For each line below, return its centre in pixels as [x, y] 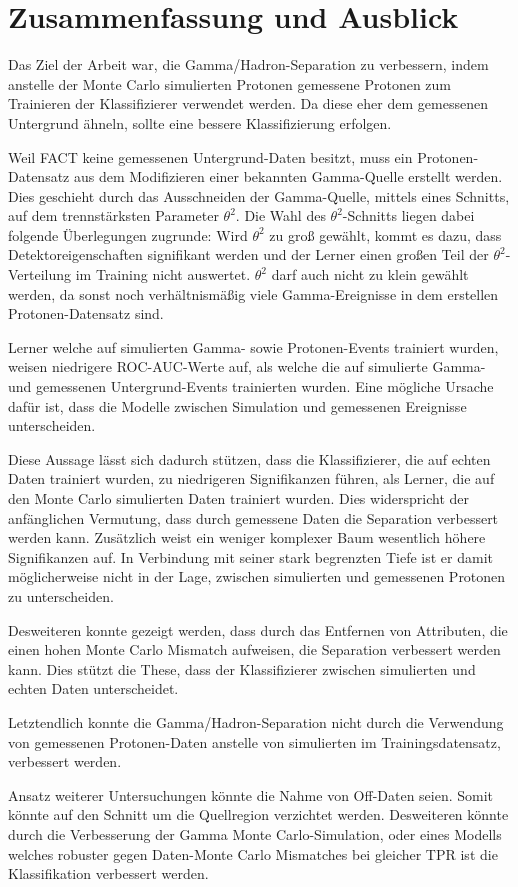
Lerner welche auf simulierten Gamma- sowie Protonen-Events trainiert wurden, [253, 346]
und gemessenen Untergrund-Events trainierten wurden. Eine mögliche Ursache [251, 386]
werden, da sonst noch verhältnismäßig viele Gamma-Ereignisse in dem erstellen [253, 293]
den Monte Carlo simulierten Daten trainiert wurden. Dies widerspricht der [239, 498]
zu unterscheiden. [61, 595]
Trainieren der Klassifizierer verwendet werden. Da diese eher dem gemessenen [248, 103]
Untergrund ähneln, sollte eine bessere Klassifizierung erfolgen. [200, 122]
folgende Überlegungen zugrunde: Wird [128, 234]
